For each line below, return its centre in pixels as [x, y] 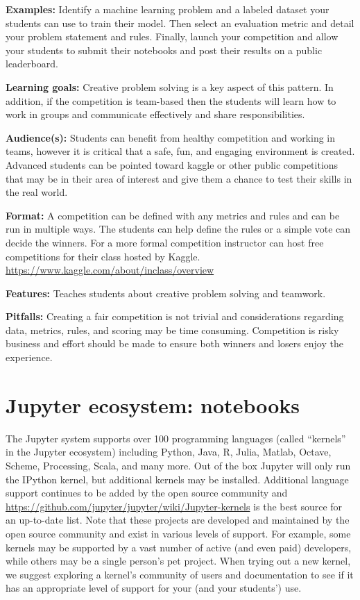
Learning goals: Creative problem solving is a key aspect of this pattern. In [170, 86]
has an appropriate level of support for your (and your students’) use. [154, 588]
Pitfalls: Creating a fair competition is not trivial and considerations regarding [175, 316]
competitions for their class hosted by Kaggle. [103, 256]
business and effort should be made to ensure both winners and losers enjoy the [174, 343]
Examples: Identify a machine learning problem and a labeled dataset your [168, 9]
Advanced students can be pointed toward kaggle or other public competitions [172, 164]
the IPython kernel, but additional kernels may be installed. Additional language [177, 479]
